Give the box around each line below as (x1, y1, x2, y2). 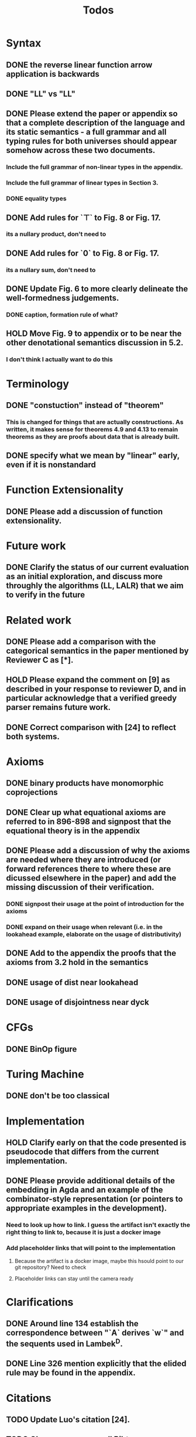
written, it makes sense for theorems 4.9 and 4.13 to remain (6, 425, 178, 433)
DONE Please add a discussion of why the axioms (6, 845, 190, 856)
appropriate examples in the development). (6, 1203, 167, 1214)
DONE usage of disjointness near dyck (6, 997, 149, 1007)
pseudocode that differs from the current (6, 1147, 159, 1157)
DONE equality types (6, 195, 67, 203)
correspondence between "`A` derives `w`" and (6, 1328, 184, 1338)
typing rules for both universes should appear (6, 136, 177, 147)
